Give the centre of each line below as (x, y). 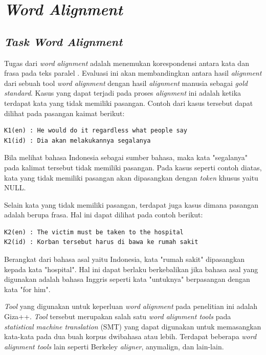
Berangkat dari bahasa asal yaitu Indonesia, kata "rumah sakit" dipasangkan (125, 259)
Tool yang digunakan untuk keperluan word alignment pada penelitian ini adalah (131, 306)
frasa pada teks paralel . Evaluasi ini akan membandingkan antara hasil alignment (133, 73)
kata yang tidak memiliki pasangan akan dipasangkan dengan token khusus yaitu (131, 177)
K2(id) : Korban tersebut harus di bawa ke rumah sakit (101, 242)
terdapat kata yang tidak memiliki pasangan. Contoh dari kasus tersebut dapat (129, 103)
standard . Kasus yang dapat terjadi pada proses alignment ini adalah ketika (123, 93)
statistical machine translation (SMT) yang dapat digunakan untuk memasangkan (133, 326)
